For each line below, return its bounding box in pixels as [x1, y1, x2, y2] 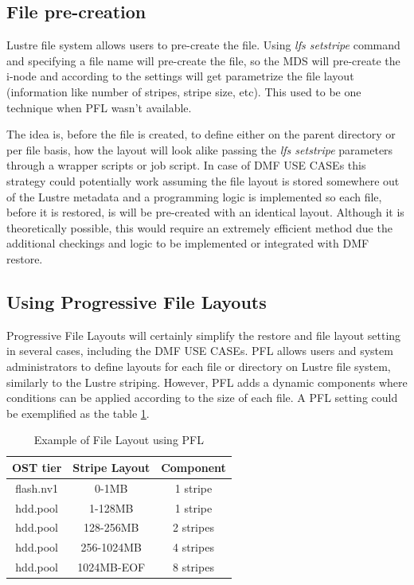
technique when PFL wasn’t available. [6, 99, 192, 115]
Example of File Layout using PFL [33, 431, 204, 448]
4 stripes [173, 539, 214, 556]
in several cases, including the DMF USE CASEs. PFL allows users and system [6, 342, 393, 359]
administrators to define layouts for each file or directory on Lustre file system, [6, 357, 391, 374]
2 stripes [173, 519, 214, 536]
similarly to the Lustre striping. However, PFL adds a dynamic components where [6, 373, 408, 390]
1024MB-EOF [77, 559, 146, 575]
